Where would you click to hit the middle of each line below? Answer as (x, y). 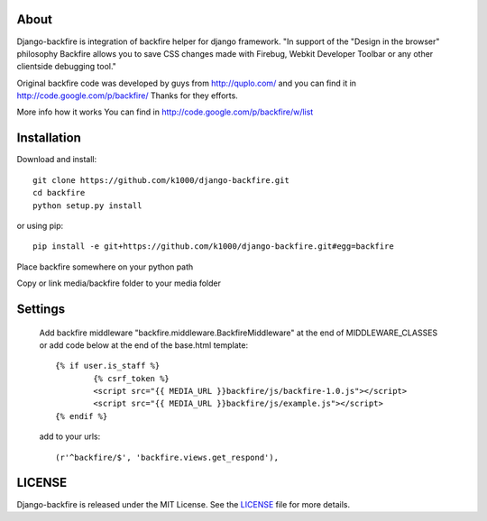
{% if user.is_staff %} (108, 366)
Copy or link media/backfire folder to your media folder (119, 283)
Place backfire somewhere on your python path (105, 267)
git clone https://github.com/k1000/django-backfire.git (161, 180)
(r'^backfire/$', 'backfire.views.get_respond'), (167, 457)
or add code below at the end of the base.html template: (143, 345)
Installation (49, 138)
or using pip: (40, 225)
